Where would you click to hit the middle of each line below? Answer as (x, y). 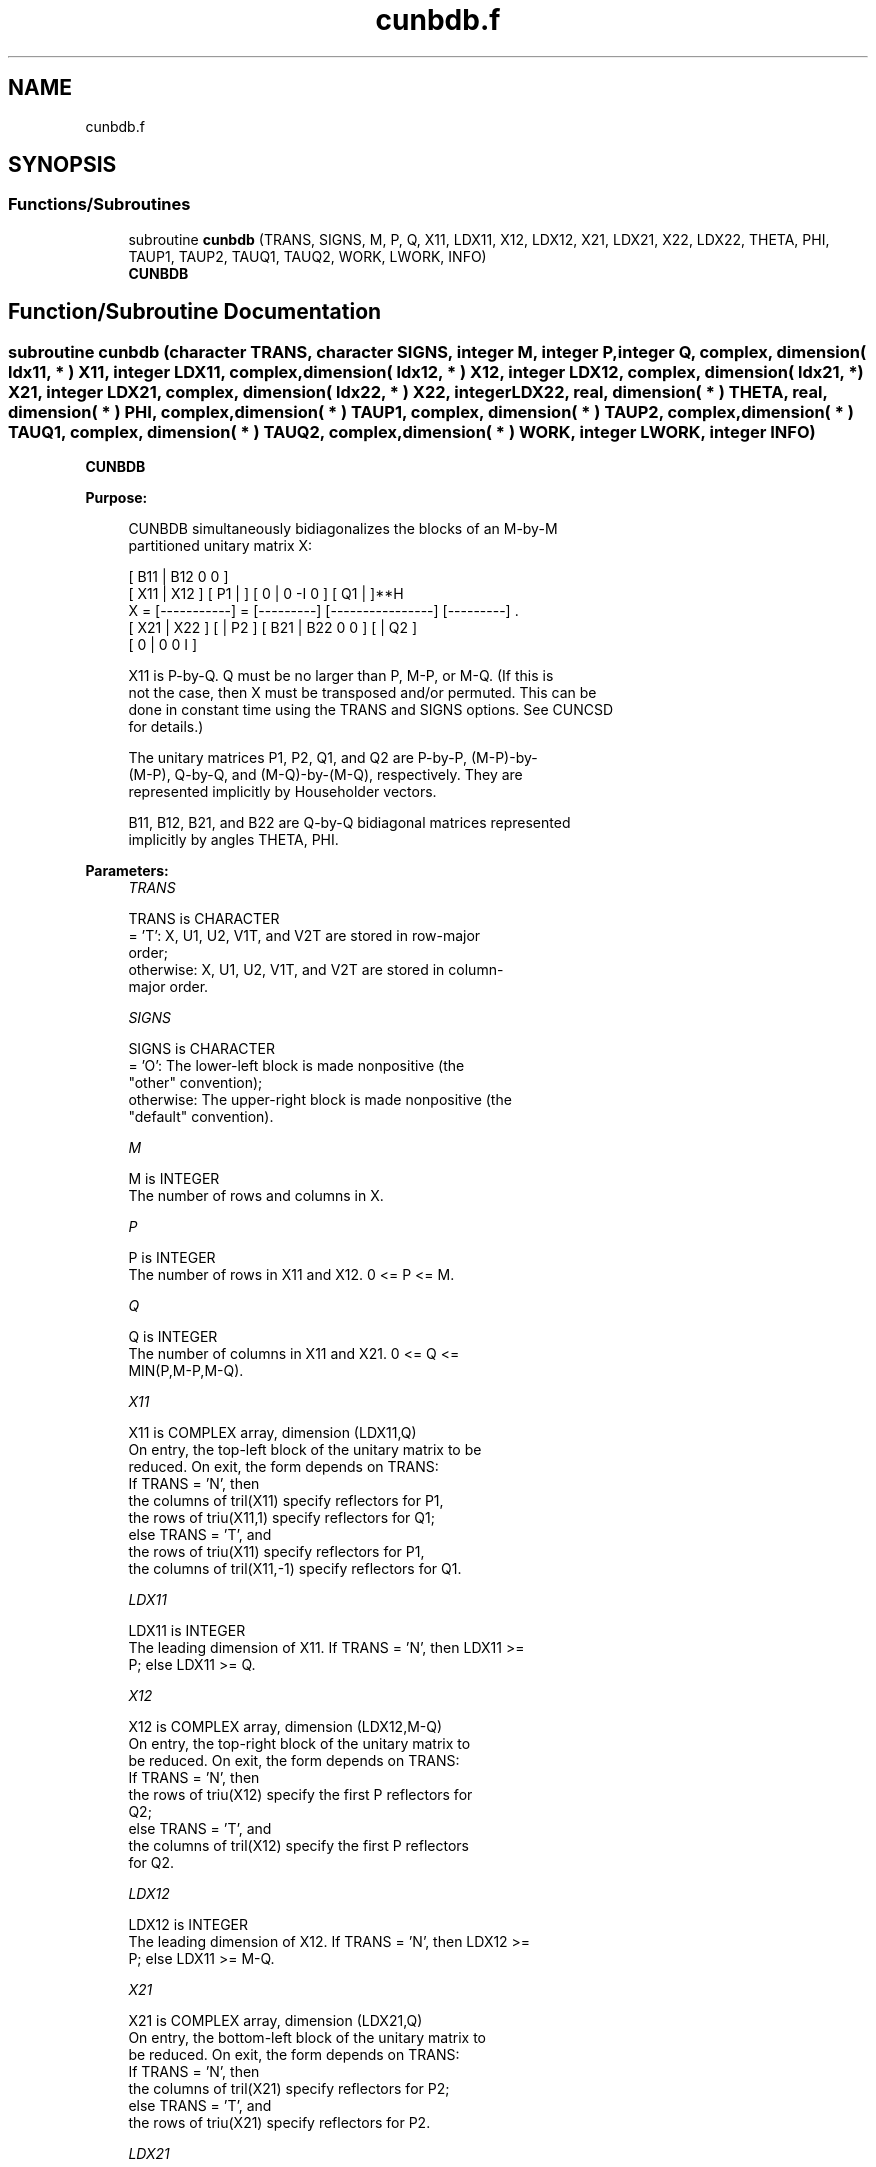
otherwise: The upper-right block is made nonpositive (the (320, 1100)
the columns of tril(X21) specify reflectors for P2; (289, 2089)
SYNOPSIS (62, 165)
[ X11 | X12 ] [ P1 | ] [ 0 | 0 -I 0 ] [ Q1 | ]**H (266, 594)
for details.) (166, 727)
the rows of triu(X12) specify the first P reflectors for (300, 1795)
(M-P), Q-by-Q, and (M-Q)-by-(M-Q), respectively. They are (325, 775)
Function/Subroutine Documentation (195, 312)
